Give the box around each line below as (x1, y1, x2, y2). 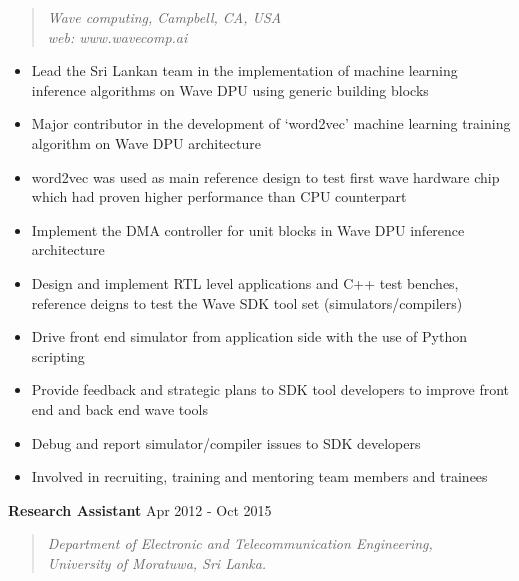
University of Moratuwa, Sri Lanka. (47, 552, 267, 573)
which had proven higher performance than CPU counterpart (31, 186, 407, 207)
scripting (31, 345, 85, 366)
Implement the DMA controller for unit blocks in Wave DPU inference (31, 219, 465, 240)
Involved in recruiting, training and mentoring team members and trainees (31, 466, 488, 487)
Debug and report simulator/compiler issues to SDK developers (31, 432, 421, 453)
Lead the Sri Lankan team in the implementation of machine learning (31, 60, 458, 81)
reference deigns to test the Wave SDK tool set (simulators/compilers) (31, 292, 463, 313)
